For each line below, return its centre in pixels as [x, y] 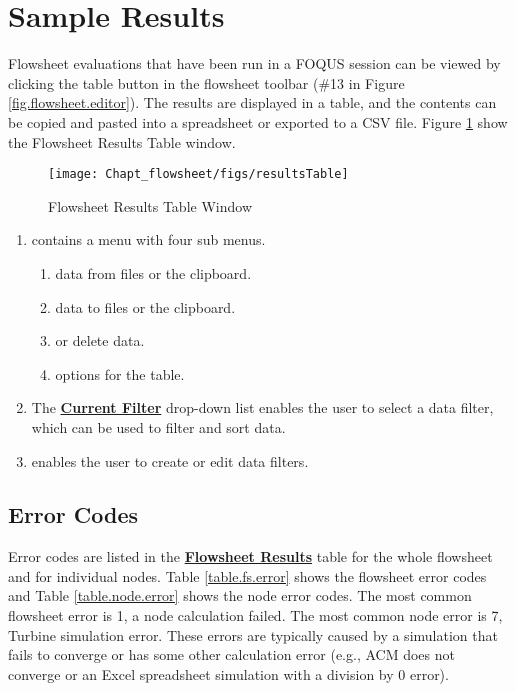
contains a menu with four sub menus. [148, 239]
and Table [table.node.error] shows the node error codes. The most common [240, 595]
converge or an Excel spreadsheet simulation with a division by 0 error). [228, 673]
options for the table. [120, 373]
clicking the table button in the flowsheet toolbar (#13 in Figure [206, 82]
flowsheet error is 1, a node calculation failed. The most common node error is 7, [255, 615]
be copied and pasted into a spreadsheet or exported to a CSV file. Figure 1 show [258, 121]
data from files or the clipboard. [153, 272]
